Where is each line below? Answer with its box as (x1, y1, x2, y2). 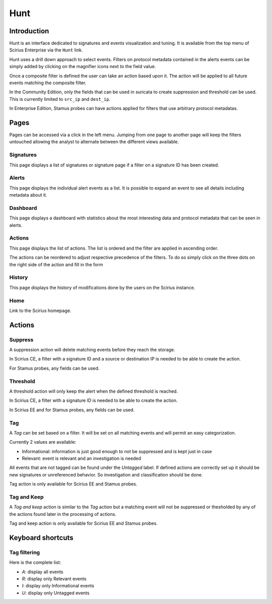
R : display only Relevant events (22, 576, 87, 582)
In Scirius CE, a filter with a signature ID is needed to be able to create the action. (9, 397, 178, 403)
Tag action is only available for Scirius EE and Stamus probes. (9, 481, 138, 487)
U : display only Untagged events (22, 590, 90, 596)
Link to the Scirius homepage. (9, 308, 72, 314)
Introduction (9, 27, 49, 35)
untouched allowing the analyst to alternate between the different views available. (9, 139, 179, 145)
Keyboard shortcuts (9, 533, 74, 542)
